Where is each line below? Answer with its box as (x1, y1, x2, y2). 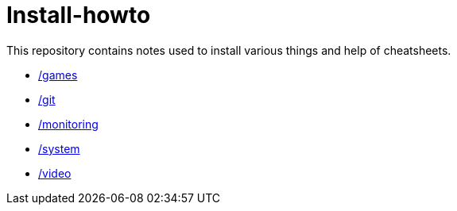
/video (38, 166, 72, 180)
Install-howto (6, 2, 151, 29)
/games (38, 67, 78, 82)
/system (38, 141, 80, 155)
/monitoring (38, 117, 99, 131)
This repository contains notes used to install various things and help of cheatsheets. (6, 43, 451, 57)
